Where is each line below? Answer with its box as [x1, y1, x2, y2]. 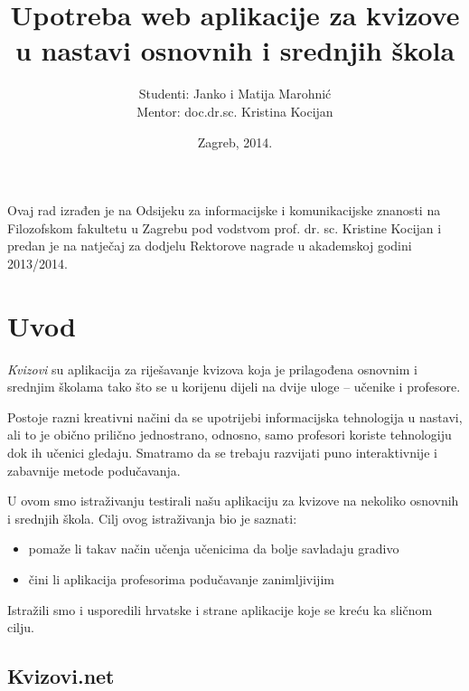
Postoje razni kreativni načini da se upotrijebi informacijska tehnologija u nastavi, [7, 407, 463, 426]
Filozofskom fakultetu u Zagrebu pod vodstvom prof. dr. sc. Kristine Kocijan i [7, 218, 442, 237]
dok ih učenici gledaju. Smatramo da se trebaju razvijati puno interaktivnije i [7, 442, 437, 461]
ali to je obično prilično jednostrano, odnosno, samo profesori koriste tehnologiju [7, 425, 452, 444]
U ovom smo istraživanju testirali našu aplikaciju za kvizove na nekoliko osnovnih [7, 491, 459, 510]
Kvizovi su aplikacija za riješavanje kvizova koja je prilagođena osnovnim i [7, 359, 417, 378]
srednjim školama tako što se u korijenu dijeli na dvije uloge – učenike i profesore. [7, 377, 461, 396]
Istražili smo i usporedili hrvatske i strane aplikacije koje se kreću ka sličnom [7, 600, 433, 619]
